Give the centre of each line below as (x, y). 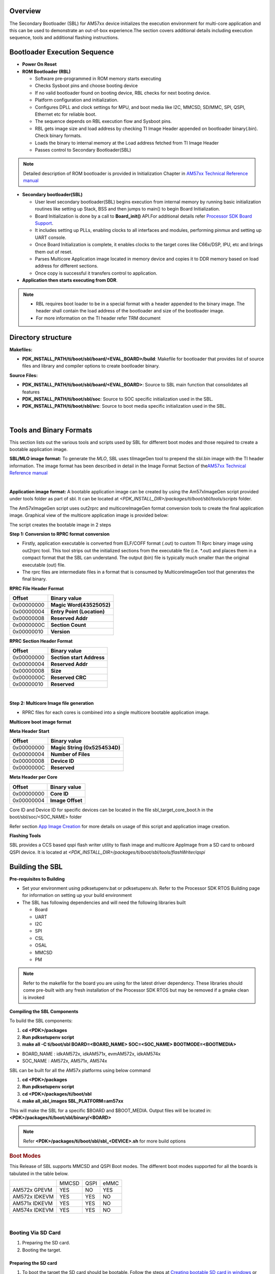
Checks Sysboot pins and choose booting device (86, 86)
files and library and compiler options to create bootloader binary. (91, 366)
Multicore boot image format (40, 722)
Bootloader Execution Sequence (62, 52)
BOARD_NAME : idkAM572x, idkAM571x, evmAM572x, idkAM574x (91, 1054)
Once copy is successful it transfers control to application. (96, 273)
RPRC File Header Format (37, 588)
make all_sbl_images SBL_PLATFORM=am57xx (73, 1101)
